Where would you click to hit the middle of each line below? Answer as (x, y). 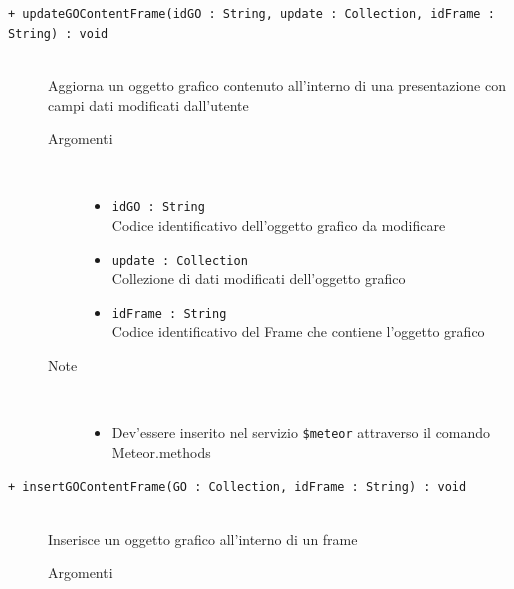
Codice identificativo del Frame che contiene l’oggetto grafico (298, 331)
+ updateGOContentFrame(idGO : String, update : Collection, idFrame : (251, 14)
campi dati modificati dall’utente (148, 104)
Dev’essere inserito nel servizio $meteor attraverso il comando (301, 432)
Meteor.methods (161, 451)
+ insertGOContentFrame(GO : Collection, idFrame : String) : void (237, 487)
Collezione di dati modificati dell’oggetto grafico (258, 278)
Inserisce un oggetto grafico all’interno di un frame (203, 538)
